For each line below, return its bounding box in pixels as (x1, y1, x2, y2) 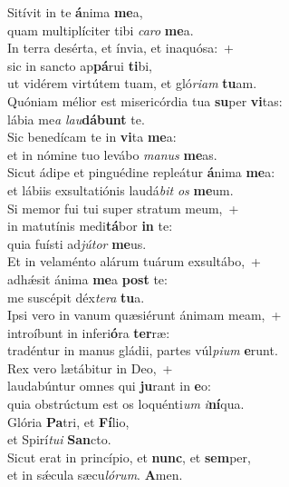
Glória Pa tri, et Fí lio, (7, 412, 130, 431)
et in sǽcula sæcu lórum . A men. (7, 465, 183, 484)
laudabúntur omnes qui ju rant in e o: (7, 376, 211, 395)
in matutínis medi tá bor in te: (7, 216, 173, 235)
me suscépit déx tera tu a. (7, 287, 145, 306)
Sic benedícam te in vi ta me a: (7, 127, 177, 146)
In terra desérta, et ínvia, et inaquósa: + (7, 38, 234, 57)
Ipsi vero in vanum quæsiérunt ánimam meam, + (7, 305, 282, 324)
